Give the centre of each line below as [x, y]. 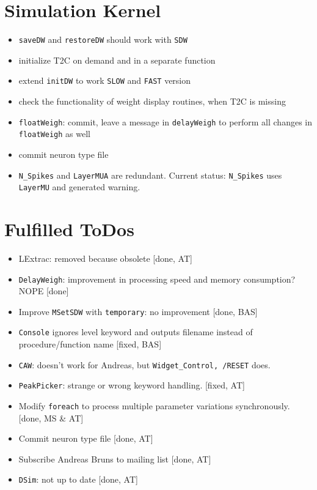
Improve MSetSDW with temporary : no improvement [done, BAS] [138, 311]
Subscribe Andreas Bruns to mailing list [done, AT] [115, 458]
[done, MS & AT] [51, 418]
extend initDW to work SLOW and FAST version [105, 80]
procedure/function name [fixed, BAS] [90, 344]
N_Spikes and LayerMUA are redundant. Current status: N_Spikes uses [150, 175]
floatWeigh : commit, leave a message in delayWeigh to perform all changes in [166, 121]
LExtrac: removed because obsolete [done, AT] [105, 258]
